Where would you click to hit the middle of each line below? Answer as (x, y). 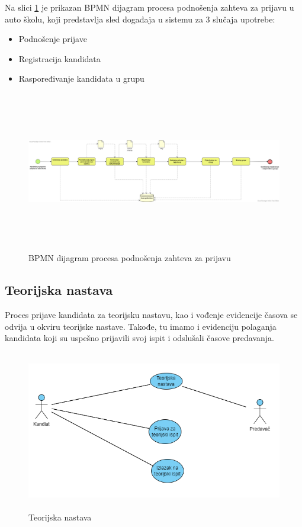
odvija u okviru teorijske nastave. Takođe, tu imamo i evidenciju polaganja (141, 326)
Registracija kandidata (60, 58)
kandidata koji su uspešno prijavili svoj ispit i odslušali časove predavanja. (139, 338)
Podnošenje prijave (53, 39)
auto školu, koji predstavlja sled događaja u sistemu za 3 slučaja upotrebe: (140, 19)
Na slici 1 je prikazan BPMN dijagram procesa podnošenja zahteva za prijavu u (150, 7)
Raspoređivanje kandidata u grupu (81, 78)
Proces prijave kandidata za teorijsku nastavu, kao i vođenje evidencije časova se (151, 314)
